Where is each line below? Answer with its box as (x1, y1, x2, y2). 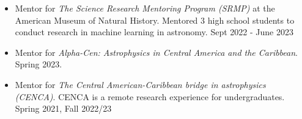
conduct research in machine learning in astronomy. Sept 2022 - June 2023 (15, 25, 293, 38)
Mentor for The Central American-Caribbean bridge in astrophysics (15, 78, 266, 90)
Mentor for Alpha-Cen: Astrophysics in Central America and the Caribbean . (15, 46, 298, 58)
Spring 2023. (15, 58, 62, 70)
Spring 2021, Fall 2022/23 (15, 102, 112, 115)
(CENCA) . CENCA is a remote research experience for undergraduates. (15, 90, 285, 103)
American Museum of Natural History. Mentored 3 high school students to (15, 13, 295, 26)
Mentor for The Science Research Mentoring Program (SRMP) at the (15, 2, 275, 14)
